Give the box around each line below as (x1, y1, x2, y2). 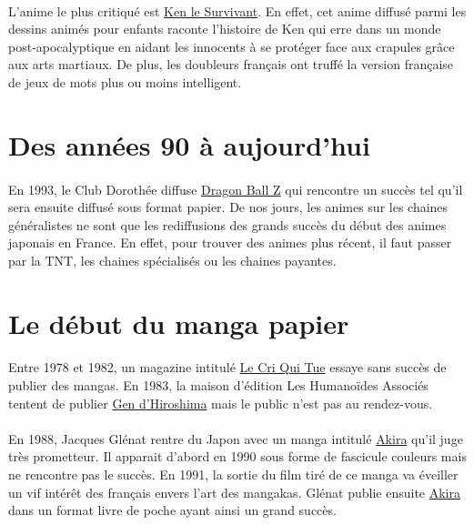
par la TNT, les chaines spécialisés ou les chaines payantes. (8, 250, 337, 269)
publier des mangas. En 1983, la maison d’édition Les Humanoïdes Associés (8, 376, 429, 395)
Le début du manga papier (8, 304, 349, 341)
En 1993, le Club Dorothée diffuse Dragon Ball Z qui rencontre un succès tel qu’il (8, 179, 463, 198)
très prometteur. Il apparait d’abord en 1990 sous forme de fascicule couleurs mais (8, 447, 467, 466)
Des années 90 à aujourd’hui (8, 126, 370, 163)
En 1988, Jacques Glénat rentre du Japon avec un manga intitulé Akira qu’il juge (8, 429, 463, 448)
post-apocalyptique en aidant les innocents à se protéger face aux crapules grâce (8, 36, 455, 56)
